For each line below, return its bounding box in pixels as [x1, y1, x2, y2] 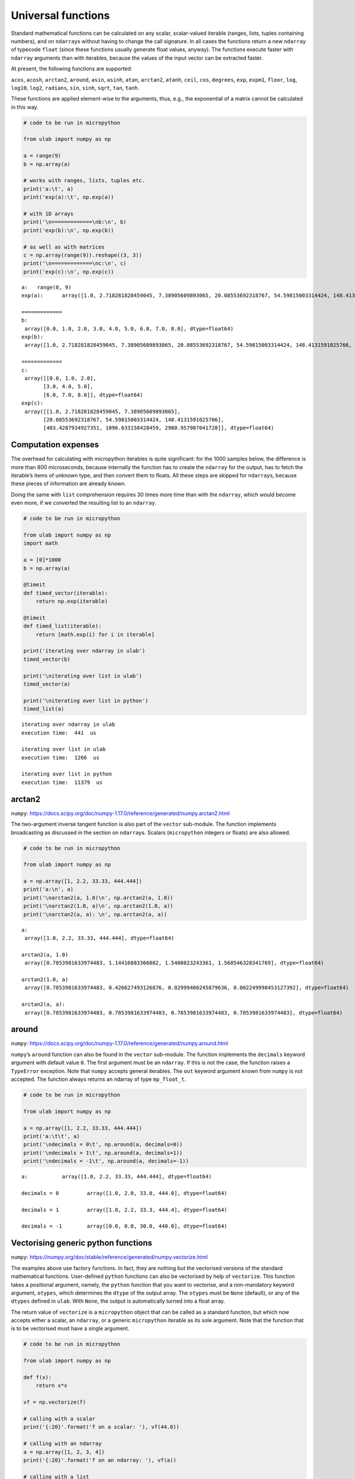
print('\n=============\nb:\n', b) [23, 219, 127, 225]
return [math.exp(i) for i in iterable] [35, 631, 155, 638]
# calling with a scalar [23, 1415, 96, 1422]
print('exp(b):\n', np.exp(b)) [23, 227, 115, 234]
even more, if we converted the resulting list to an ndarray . [11, 499, 157, 506]
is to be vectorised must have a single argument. [11, 1325, 130, 1332]
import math [23, 540, 59, 547]
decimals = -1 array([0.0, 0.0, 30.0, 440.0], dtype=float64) [21, 1223, 228, 1230]
